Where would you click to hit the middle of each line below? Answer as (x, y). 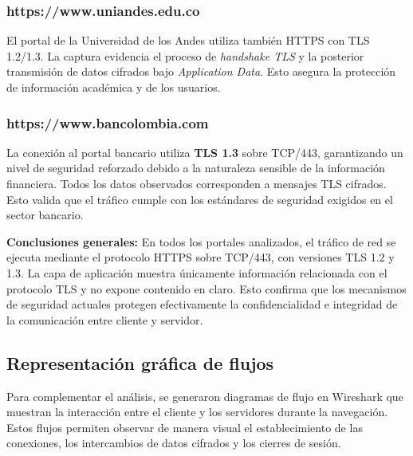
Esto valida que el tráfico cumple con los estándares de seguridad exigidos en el (200, 199)
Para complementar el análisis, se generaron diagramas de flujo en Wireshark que (205, 396)
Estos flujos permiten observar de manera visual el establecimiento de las (185, 427)
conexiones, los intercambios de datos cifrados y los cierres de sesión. (174, 443)
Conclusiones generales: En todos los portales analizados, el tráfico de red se (201, 241)
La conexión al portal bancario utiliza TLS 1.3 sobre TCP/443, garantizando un (205, 152)
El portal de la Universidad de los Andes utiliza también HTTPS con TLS (188, 40)
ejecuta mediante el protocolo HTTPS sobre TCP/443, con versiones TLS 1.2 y (201, 257)
